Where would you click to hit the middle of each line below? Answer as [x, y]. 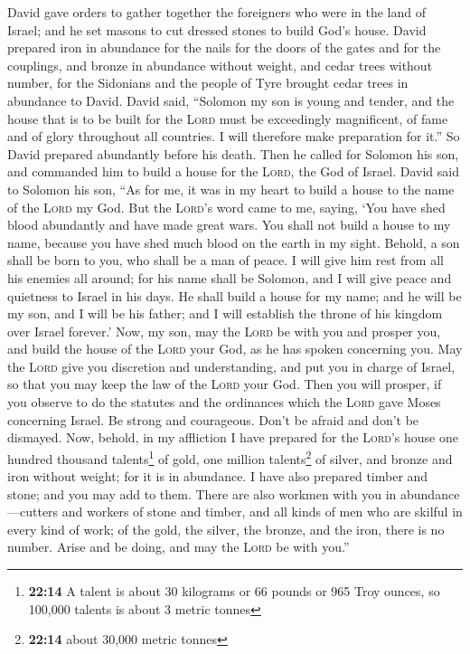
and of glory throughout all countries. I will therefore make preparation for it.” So [234, 136]
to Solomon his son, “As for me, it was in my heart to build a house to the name [231, 189]
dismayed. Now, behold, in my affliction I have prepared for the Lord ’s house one [233, 437]
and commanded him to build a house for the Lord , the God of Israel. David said [233, 171]
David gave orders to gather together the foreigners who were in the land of [216, 12]
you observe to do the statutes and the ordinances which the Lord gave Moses [224, 402]
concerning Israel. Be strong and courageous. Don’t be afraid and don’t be [213, 419]
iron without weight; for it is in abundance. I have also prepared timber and [218, 476]
